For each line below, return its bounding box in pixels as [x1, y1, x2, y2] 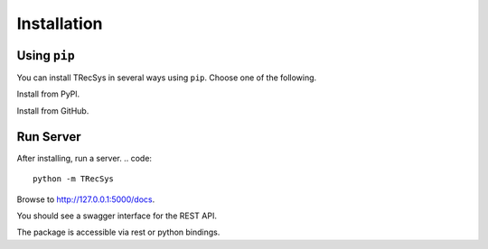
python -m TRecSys [33, 174, 115, 184]
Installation [16, 14, 103, 33]
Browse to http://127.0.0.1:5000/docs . [16, 194, 155, 205]
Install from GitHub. [16, 105, 89, 116]
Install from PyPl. [16, 88, 80, 99]
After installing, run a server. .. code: [16, 152, 153, 163]
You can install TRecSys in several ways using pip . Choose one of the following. [16, 72, 317, 83]
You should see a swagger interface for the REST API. [16, 210, 217, 221]
